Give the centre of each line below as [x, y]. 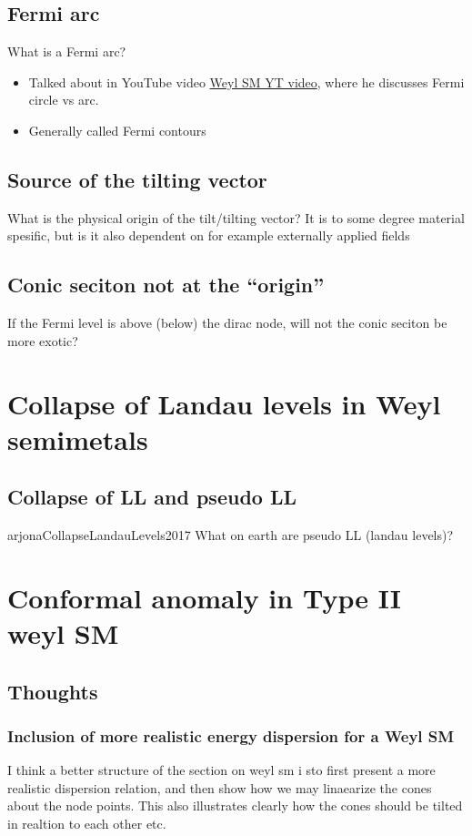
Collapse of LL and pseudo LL [152, 497]
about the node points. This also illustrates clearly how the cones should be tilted [235, 805]
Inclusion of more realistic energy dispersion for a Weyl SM [231, 735]
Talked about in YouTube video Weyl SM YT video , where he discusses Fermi [246, 82]
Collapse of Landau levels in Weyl [224, 403]
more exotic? [43, 340]
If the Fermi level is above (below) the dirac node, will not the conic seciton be [227, 323]
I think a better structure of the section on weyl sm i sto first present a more [221, 770]
